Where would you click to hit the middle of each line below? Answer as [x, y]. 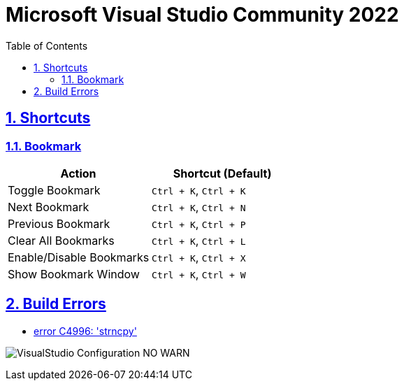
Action [78, 173]
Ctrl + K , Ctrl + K [199, 190]
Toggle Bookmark [54, 190]
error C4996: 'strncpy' [85, 331]
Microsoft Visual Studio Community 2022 [202, 15]
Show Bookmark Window [74, 274]
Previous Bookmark [59, 223]
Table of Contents [47, 45]
